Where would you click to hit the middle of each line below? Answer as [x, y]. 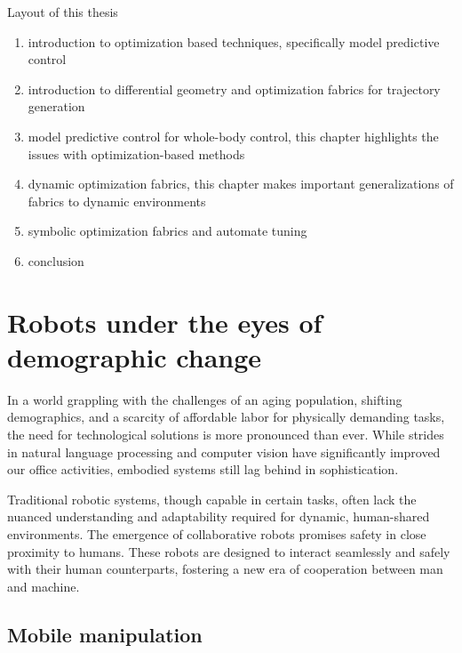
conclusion [56, 260]
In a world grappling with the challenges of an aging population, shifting [205, 399]
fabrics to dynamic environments [117, 201]
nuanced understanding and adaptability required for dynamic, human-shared [219, 516]
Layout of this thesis [63, 12]
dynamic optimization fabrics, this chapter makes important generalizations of [241, 184]
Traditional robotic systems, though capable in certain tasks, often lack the [212, 499]
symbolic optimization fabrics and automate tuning [167, 231]
